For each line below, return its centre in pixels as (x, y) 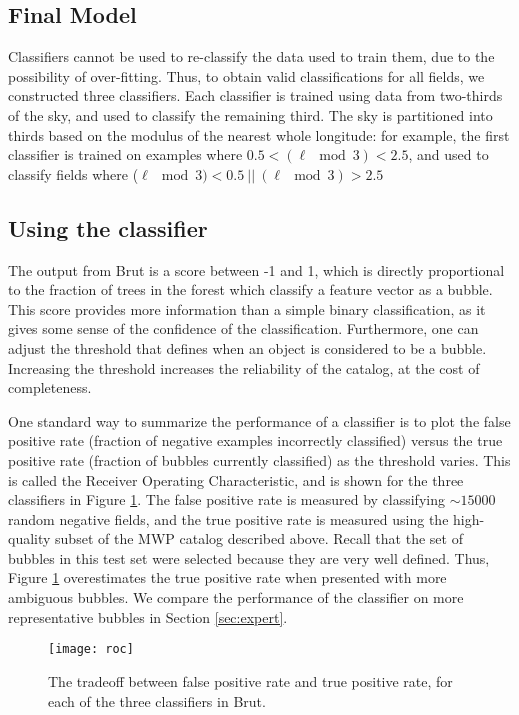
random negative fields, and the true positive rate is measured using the (228, 518)
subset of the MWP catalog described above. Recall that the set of (259, 538)
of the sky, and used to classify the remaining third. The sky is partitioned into (250, 114)
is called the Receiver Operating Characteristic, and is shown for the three (236, 479)
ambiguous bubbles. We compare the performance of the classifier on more (236, 597)
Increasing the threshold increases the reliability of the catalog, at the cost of (244, 367)
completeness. (50, 387)
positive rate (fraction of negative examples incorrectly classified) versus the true (255, 440)
